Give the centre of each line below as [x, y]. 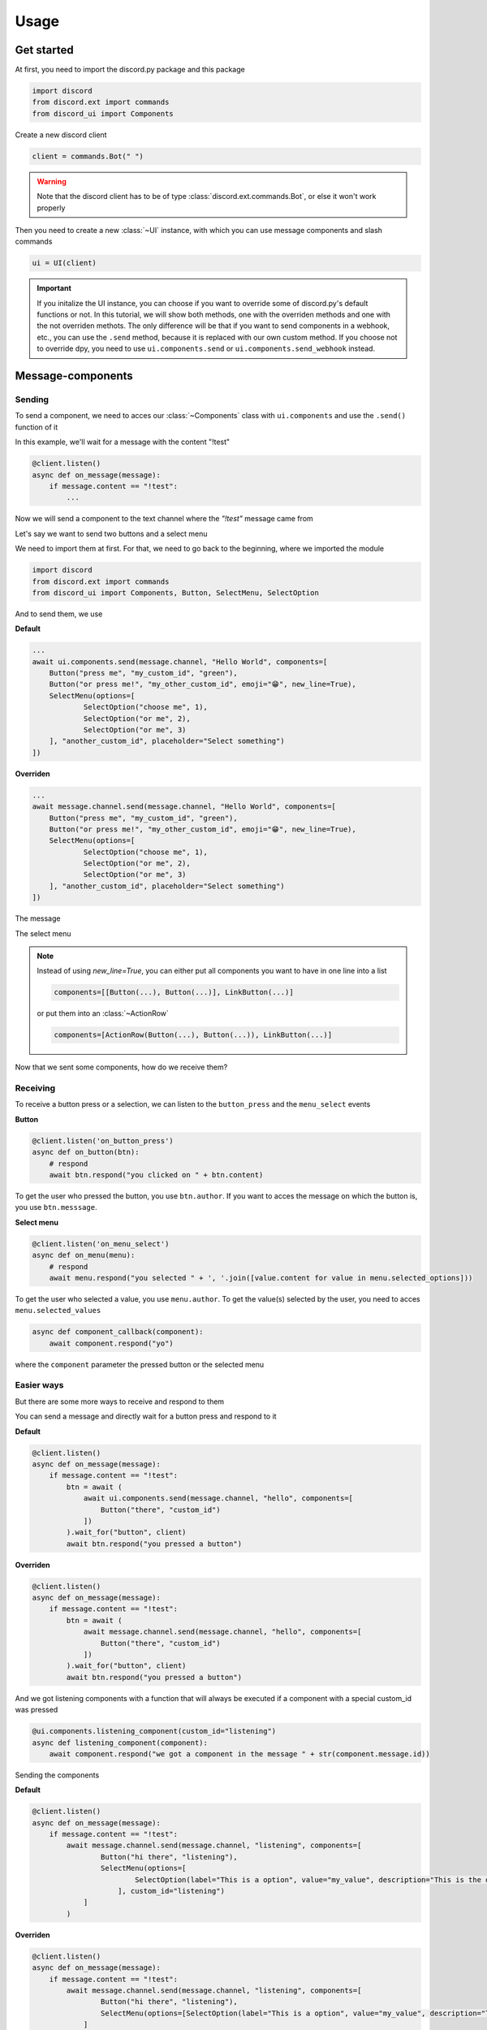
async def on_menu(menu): [84, 1255]
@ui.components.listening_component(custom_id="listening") [154, 1731]
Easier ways [39, 1385]
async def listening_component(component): [120, 1743]
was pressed [37, 1710]
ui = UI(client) [65, 263]
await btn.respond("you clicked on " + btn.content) [156, 1175]
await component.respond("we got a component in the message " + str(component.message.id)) [239, 1754]
